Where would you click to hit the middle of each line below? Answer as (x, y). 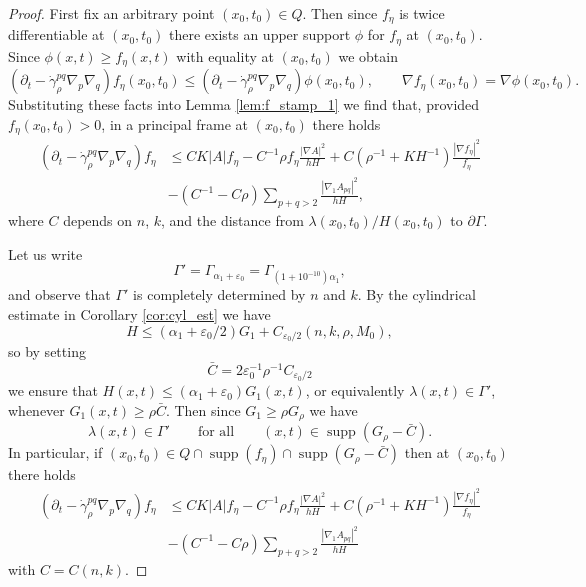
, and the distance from (232, 220)
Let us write (45, 253)
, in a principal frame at (175, 123)
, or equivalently (355, 390)
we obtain (368, 55)
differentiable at (56, 34)
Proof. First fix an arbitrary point (111, 13)
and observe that (59, 294)
